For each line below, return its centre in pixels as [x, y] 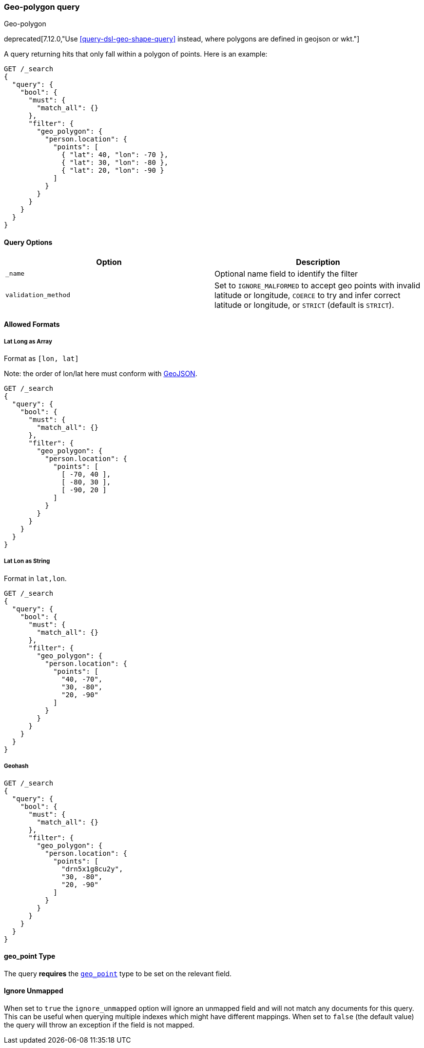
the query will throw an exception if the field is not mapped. [99, 1025]
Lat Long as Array [28, 341]
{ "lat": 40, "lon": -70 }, [115, 155]
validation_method [38, 295]
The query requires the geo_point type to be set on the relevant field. [118, 973]
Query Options [28, 242]
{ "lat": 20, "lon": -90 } [113, 171]
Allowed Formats [32, 324]
